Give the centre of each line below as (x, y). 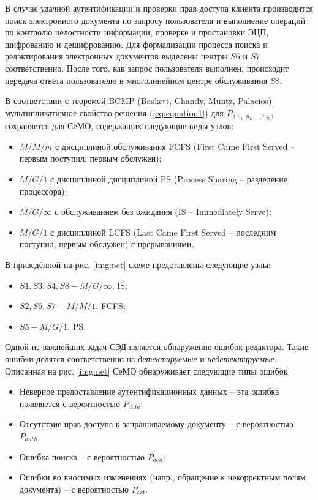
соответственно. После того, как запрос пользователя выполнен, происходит (147, 68)
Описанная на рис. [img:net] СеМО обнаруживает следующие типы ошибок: (148, 371)
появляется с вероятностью (70, 403)
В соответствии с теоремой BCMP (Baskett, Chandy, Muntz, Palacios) (138, 101)
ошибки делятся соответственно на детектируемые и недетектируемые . (141, 358)
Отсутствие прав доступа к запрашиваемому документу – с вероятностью (157, 424)
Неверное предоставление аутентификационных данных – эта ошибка (149, 391)
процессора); (43, 191)
